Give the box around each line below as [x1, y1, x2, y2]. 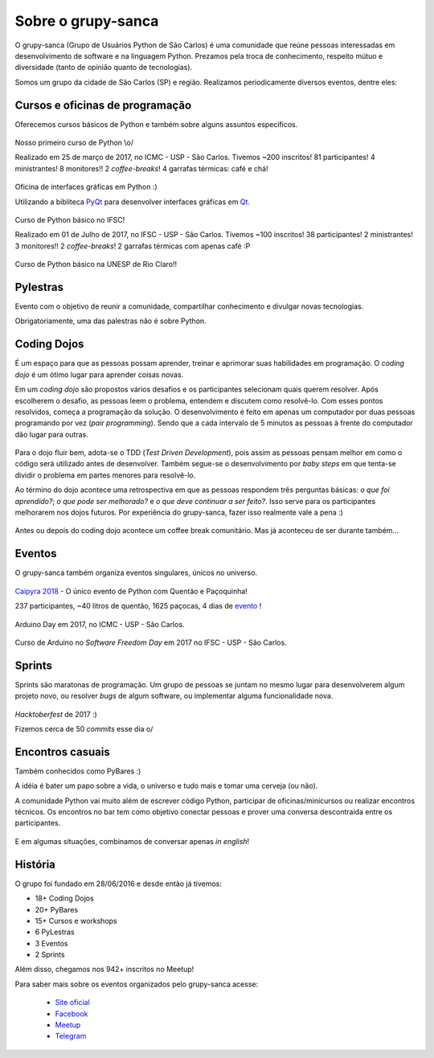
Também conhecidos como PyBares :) [14, 766, 141, 776]
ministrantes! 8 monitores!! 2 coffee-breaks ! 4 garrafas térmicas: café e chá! [14, 163, 268, 173]
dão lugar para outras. [14, 429, 88, 439]
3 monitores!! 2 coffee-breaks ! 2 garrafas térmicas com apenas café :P [14, 241, 251, 251]
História [14, 857, 56, 871]
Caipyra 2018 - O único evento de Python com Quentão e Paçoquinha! [14, 586, 248, 596]
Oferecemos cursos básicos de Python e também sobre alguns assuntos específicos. [14, 119, 298, 129]
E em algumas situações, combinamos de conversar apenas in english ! [14, 836, 250, 846]
